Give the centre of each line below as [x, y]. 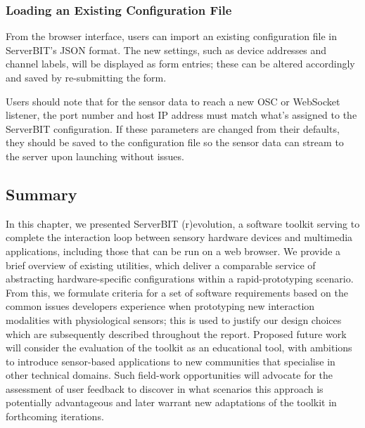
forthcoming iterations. [55, 416]
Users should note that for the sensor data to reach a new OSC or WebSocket [173, 101]
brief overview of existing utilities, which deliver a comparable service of [161, 265]
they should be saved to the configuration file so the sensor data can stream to [175, 142]
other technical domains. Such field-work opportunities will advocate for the [169, 375]
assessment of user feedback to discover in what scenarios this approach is [165, 388]
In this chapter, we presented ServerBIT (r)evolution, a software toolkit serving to [183, 223]
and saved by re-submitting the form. [86, 77]
